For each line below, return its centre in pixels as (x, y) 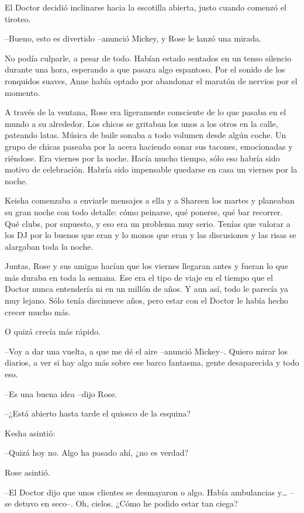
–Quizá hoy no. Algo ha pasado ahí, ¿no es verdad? (97, 452)
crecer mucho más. (38, 311)
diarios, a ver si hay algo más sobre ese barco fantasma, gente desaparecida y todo (152, 362)
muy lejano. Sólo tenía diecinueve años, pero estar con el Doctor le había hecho (146, 300)
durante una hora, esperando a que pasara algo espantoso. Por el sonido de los (145, 69)
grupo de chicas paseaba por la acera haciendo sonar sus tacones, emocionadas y (149, 146)
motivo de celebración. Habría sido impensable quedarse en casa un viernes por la (151, 169)
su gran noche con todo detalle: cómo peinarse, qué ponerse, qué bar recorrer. (144, 211)
